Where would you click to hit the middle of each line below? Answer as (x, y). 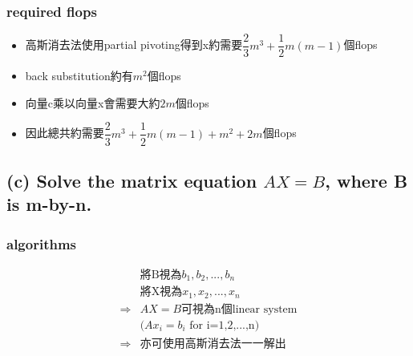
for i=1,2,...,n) (225, 325)
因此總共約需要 (65, 133)
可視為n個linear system (239, 309)
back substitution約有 (79, 76)
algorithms (42, 243)
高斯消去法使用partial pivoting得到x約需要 (134, 44)
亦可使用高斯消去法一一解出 (213, 344)
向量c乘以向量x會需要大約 (93, 102)
